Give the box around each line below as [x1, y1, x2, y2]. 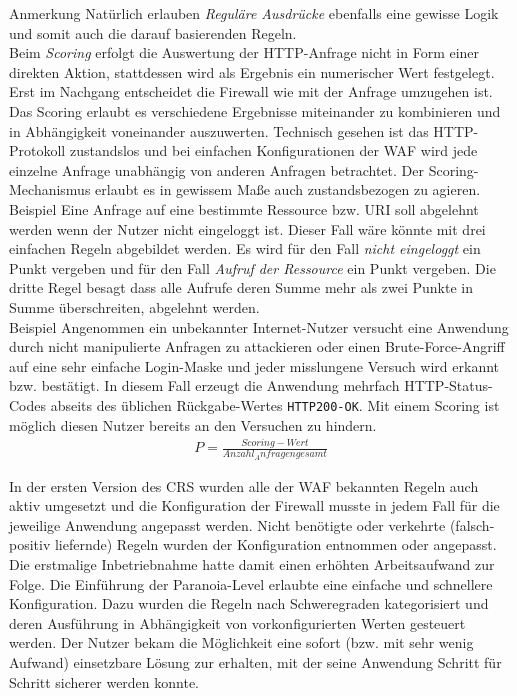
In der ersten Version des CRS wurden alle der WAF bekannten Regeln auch [9, 475, 479, 496]
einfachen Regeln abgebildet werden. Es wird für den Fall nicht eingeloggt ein [9, 238, 481, 259]
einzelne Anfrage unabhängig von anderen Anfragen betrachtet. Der [9, 159, 424, 180]
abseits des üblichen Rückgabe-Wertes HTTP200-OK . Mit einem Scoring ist [50, 394, 500, 415]
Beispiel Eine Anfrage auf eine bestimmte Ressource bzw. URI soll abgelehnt [9, 198, 479, 219]
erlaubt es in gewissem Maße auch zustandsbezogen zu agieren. [95, 179, 481, 200]
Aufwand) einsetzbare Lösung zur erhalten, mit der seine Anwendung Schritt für [9, 652, 502, 673]
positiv [9, 534, 51, 555]
